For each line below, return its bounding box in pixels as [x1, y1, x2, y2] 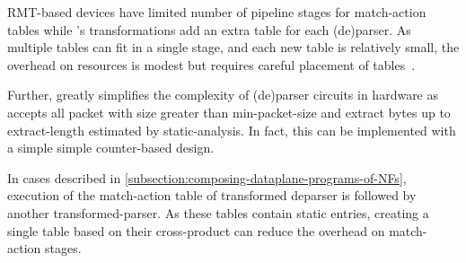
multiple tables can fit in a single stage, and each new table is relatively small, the [7, 38, 460, 57]
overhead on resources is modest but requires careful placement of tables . [7, 55, 416, 74]
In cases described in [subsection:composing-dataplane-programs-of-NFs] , [7, 168, 407, 187]
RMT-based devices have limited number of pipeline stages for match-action [7, 3, 426, 21]
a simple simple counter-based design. [7, 138, 215, 157]
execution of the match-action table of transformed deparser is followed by [7, 186, 417, 205]
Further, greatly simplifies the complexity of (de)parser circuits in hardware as [7, 85, 439, 104]
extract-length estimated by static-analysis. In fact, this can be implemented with [7, 120, 456, 139]
